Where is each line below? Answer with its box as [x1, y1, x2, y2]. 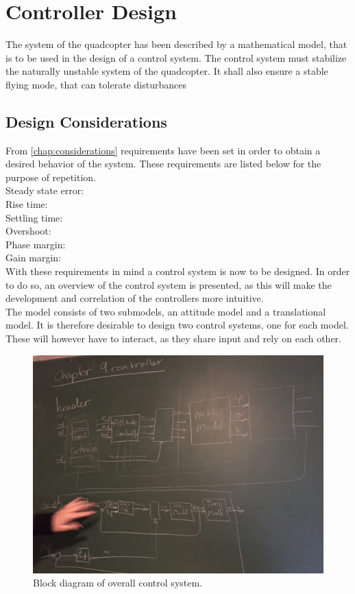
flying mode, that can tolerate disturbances [5, 77, 186, 91]
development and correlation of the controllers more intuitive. [5, 291, 264, 305]
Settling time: [5, 210, 63, 224]
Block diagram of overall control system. [33, 575, 203, 590]
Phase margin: [5, 237, 66, 251]
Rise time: [5, 197, 48, 211]
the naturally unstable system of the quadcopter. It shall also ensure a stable [5, 64, 328, 78]
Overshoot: [5, 224, 51, 238]
